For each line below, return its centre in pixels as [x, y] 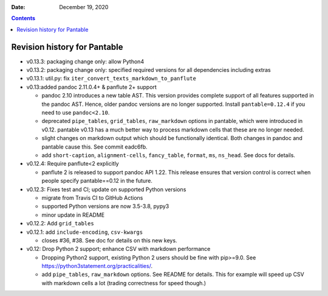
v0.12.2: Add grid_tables [60, 224]
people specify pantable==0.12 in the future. [97, 181]
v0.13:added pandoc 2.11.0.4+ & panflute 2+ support [92, 87]
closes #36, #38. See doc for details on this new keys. [109, 240]
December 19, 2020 [84, 7]
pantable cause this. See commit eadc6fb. [95, 147]
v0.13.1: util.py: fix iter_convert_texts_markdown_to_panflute [111, 79]
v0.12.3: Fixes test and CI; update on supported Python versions [106, 189]
